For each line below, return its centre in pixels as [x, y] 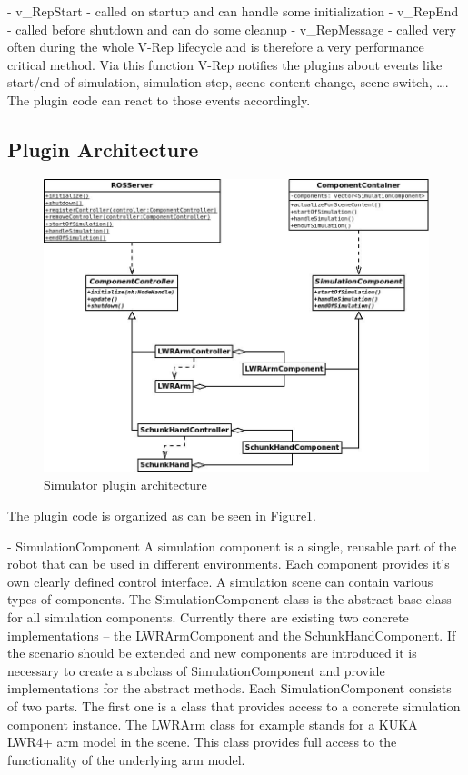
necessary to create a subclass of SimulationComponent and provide [196, 670]
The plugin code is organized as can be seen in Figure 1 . [162, 515]
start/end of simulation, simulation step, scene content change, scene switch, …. [228, 82]
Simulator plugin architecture [125, 485]
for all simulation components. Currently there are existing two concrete [208, 616]
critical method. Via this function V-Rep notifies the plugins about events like [225, 64]
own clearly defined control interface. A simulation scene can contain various [220, 581]
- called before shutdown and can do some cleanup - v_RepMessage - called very [232, 29]
